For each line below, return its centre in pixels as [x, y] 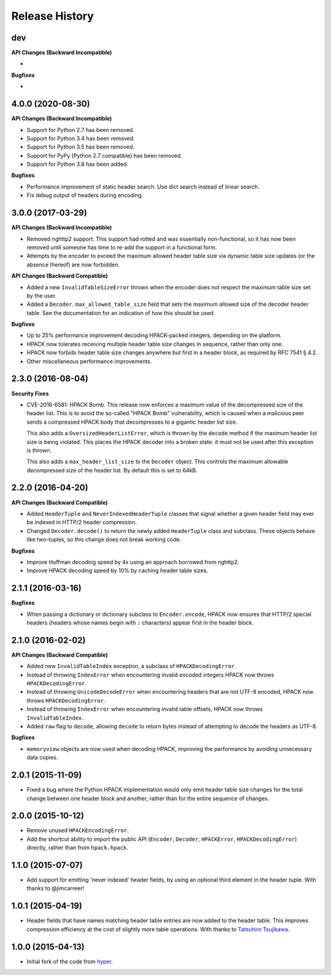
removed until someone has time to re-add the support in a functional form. [122, 247]
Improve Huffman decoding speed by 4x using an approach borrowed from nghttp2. [133, 562]
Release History [53, 16]
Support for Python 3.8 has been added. [78, 164]
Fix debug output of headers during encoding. [85, 195]
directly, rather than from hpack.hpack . [78, 848]
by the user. [42, 295]
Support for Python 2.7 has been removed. [81, 130]
